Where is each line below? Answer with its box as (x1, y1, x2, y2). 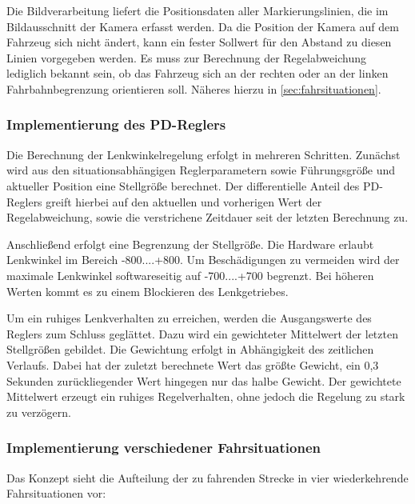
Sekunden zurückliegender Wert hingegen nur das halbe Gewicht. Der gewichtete (6, 372, 401, 389)
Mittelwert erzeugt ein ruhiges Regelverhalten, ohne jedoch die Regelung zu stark (6, 388, 405, 405)
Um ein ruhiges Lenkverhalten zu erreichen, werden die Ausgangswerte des (6, 310, 372, 326)
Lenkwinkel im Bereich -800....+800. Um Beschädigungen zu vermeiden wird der (6, 251, 400, 268)
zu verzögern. (6, 403, 71, 420)
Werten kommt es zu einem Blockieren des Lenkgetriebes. (6, 282, 289, 299)
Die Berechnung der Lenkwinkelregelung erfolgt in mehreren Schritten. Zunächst (6, 146, 401, 162)
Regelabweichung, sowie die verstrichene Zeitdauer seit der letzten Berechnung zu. (6, 209, 409, 226)
